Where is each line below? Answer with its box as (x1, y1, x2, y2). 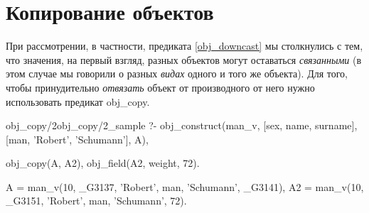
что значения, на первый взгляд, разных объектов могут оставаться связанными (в (6, 52, 362, 67)
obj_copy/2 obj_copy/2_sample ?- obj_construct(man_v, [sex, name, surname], (6, 118, 358, 133)
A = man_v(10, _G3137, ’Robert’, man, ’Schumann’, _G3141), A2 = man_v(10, (6, 179, 364, 194)
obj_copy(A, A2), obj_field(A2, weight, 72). (6, 155, 200, 170)
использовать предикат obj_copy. (6, 94, 150, 109)
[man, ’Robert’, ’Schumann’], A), (6, 131, 149, 146)
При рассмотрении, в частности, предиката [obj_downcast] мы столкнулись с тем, (6, 38, 363, 53)
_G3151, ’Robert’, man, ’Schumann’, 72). (6, 193, 187, 208)
